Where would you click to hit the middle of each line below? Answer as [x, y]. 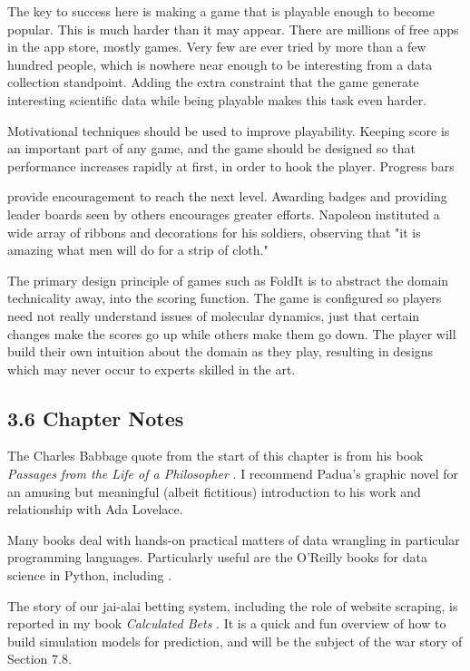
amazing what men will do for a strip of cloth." [138, 250]
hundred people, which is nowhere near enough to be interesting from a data [220, 64]
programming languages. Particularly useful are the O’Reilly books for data [217, 557]
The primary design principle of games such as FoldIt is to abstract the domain [228, 280]
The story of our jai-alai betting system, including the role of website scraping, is [233, 605]
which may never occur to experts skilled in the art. [152, 369]
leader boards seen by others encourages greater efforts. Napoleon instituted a [224, 214]
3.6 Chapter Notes [96, 418]
